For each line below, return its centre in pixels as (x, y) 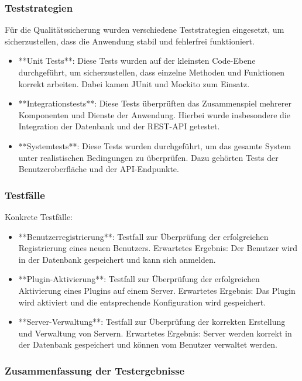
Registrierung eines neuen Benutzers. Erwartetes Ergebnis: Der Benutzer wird (158, 248)
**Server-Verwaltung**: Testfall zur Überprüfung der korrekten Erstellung (152, 322)
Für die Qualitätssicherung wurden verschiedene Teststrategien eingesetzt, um (145, 30)
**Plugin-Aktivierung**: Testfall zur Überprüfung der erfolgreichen (139, 279)
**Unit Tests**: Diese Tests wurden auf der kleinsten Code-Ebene (137, 61)
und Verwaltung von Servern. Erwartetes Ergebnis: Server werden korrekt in (155, 333)
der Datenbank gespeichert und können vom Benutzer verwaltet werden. (148, 344)
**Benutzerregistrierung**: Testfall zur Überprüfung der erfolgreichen (143, 236)
